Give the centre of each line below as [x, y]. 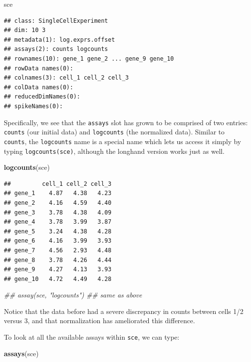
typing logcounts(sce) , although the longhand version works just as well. [114, 151]
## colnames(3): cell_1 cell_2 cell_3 [66, 78]
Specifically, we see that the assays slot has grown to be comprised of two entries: [126, 122]
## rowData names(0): [39, 68]
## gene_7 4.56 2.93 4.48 [58, 250]
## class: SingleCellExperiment [56, 21]
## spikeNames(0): [33, 106]
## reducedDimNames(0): [42, 97]
